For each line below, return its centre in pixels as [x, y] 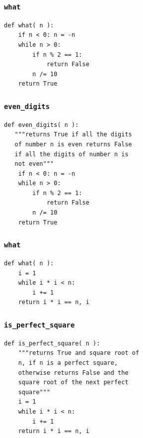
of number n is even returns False [73, 144]
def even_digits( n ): [41, 125]
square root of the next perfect [73, 383]
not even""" [34, 164]
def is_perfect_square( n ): [52, 343]
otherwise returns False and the [73, 373]
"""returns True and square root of [79, 353]
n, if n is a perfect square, [68, 363]
